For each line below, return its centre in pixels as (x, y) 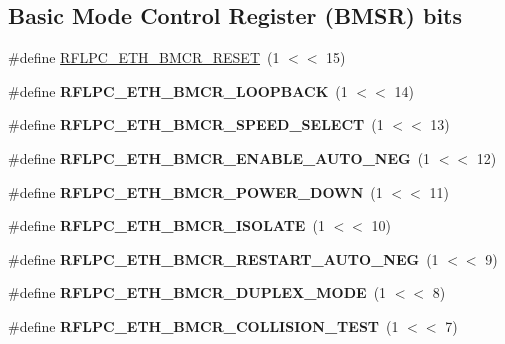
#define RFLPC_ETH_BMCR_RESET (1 (144, 57)
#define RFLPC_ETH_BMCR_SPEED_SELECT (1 (196, 124)
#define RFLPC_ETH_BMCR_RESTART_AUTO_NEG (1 (223, 258)
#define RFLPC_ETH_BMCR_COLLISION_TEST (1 (203, 325)
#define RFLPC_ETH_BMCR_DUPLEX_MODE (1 (197, 292)
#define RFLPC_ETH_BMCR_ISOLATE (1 (166, 225)
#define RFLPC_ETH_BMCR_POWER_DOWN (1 (195, 191)
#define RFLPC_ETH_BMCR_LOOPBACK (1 (178, 90)
